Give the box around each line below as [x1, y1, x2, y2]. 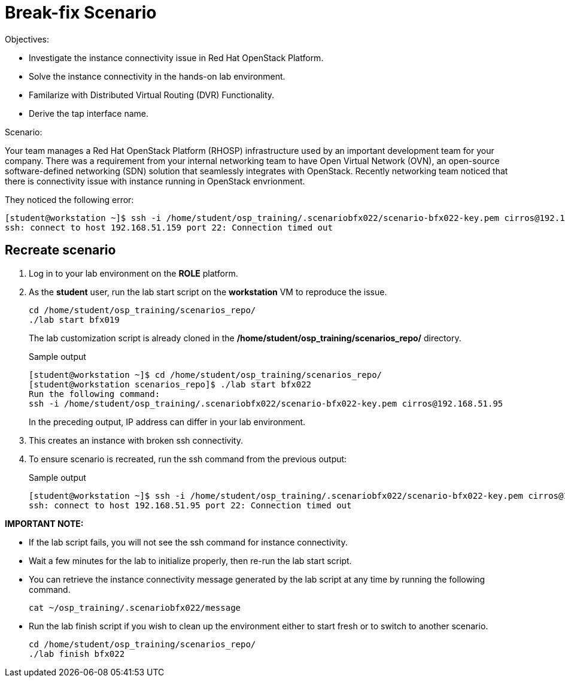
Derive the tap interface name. [29, 108, 149, 119]
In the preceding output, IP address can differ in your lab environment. [29, 416, 306, 427]
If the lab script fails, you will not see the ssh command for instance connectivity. [29, 536, 348, 547]
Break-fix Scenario [5, 2, 157, 23]
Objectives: [5, 34, 49, 44]
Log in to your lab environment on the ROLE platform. [29, 268, 238, 278]
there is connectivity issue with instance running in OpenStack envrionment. [5, 175, 305, 186]
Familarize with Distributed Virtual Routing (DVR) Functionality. [29, 89, 275, 100]
